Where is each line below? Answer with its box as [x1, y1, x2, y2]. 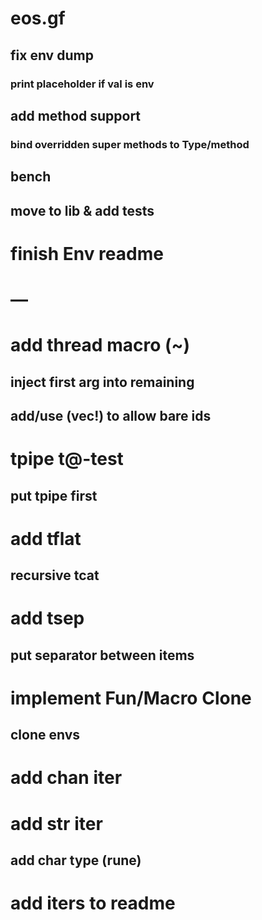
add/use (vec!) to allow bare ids [10, 407, 212, 424]
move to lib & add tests [10, 202, 155, 219]
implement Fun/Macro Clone [10, 687, 252, 709]
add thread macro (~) [10, 334, 191, 357]
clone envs [10, 727, 81, 744]
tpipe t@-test [10, 448, 124, 471]
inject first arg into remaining [10, 373, 195, 391]
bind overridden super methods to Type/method [10, 137, 250, 151]
